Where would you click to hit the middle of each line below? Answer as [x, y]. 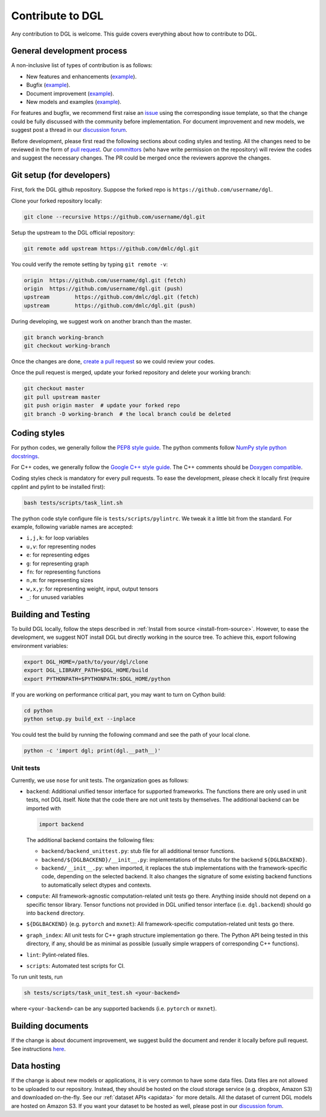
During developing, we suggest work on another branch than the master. [101, 321]
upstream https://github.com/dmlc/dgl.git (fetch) [111, 297]
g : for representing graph [57, 563]
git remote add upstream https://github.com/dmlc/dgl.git [111, 248]
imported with [43, 808]
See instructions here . [39, 1049]
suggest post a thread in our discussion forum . [69, 130]
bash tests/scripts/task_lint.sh [73, 503]
